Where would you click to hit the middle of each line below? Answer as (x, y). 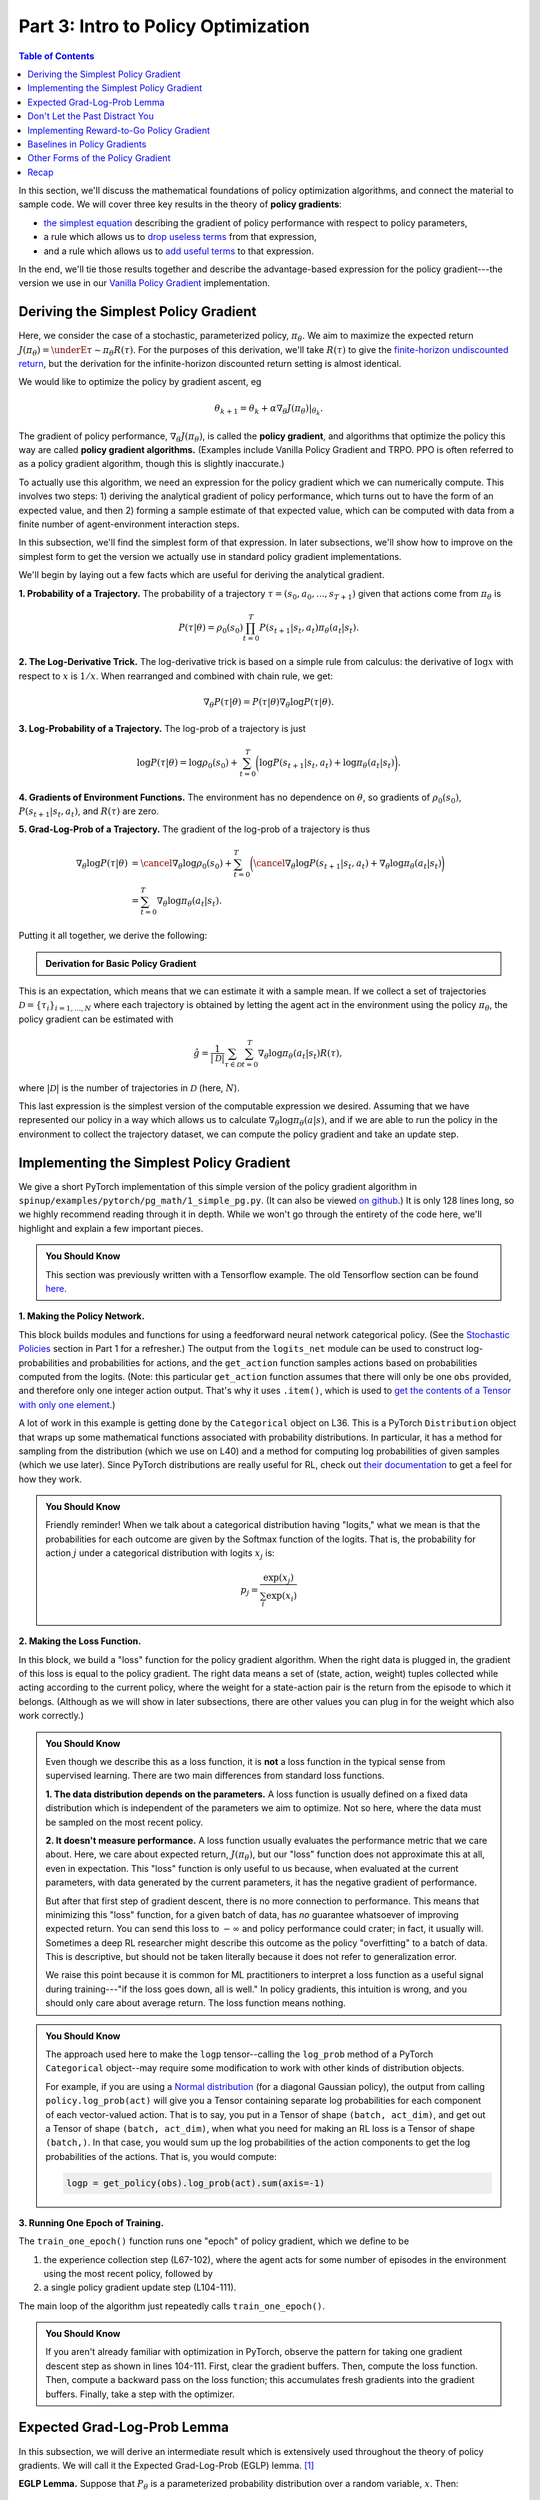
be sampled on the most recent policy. (124, 1822)
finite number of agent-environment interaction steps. (129, 524)
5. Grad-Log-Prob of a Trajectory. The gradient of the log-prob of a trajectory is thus (194, 829)
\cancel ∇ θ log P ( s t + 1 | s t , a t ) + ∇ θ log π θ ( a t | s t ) (347, 865)
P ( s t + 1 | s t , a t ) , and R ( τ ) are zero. (89, 812)
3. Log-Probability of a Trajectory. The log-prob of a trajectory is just (162, 728)
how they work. (50, 1479)
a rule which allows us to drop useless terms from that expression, (180, 237)
